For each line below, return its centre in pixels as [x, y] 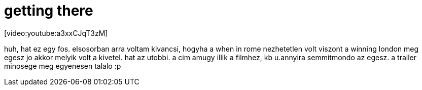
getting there [49, 11]
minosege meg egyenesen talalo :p [63, 66]
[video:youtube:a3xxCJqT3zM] [56, 33]
